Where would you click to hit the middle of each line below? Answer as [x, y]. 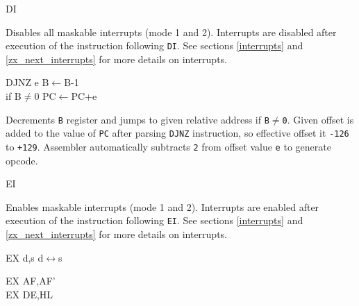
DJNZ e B [27, 82]
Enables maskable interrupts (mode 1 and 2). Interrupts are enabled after [162, 206]
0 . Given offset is [318, 119]
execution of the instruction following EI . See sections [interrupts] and [155, 220]
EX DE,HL [30, 294]
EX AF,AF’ [31, 281]
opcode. [22, 160]
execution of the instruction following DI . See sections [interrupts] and [155, 45]
